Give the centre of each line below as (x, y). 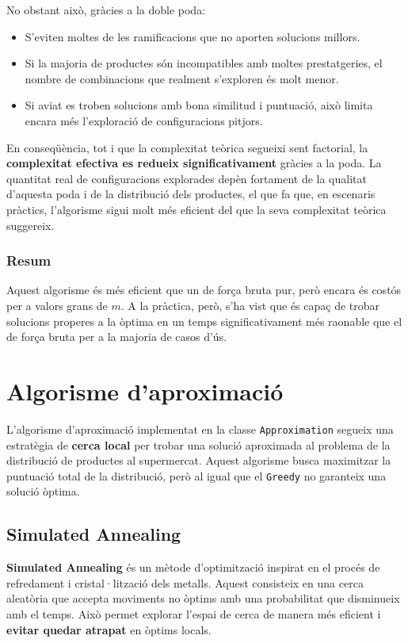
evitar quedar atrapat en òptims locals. (109, 629)
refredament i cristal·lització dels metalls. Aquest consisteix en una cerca (185, 582)
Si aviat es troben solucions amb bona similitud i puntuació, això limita (199, 105)
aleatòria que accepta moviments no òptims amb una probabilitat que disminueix (203, 598)
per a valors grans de (57, 305)
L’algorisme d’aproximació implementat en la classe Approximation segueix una (200, 429)
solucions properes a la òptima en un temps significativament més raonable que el (204, 321)
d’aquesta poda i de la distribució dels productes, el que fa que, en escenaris (191, 194)
